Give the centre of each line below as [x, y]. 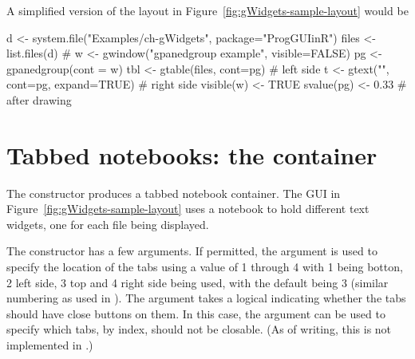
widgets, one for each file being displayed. [108, 224]
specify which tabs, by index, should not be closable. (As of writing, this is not [199, 329]
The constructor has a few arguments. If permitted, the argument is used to [192, 251]
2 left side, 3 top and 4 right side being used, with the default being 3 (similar [198, 282]
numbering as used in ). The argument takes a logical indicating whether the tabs [206, 298]
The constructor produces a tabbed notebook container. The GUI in [174, 193]
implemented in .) [50, 345]
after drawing [39, 99]
